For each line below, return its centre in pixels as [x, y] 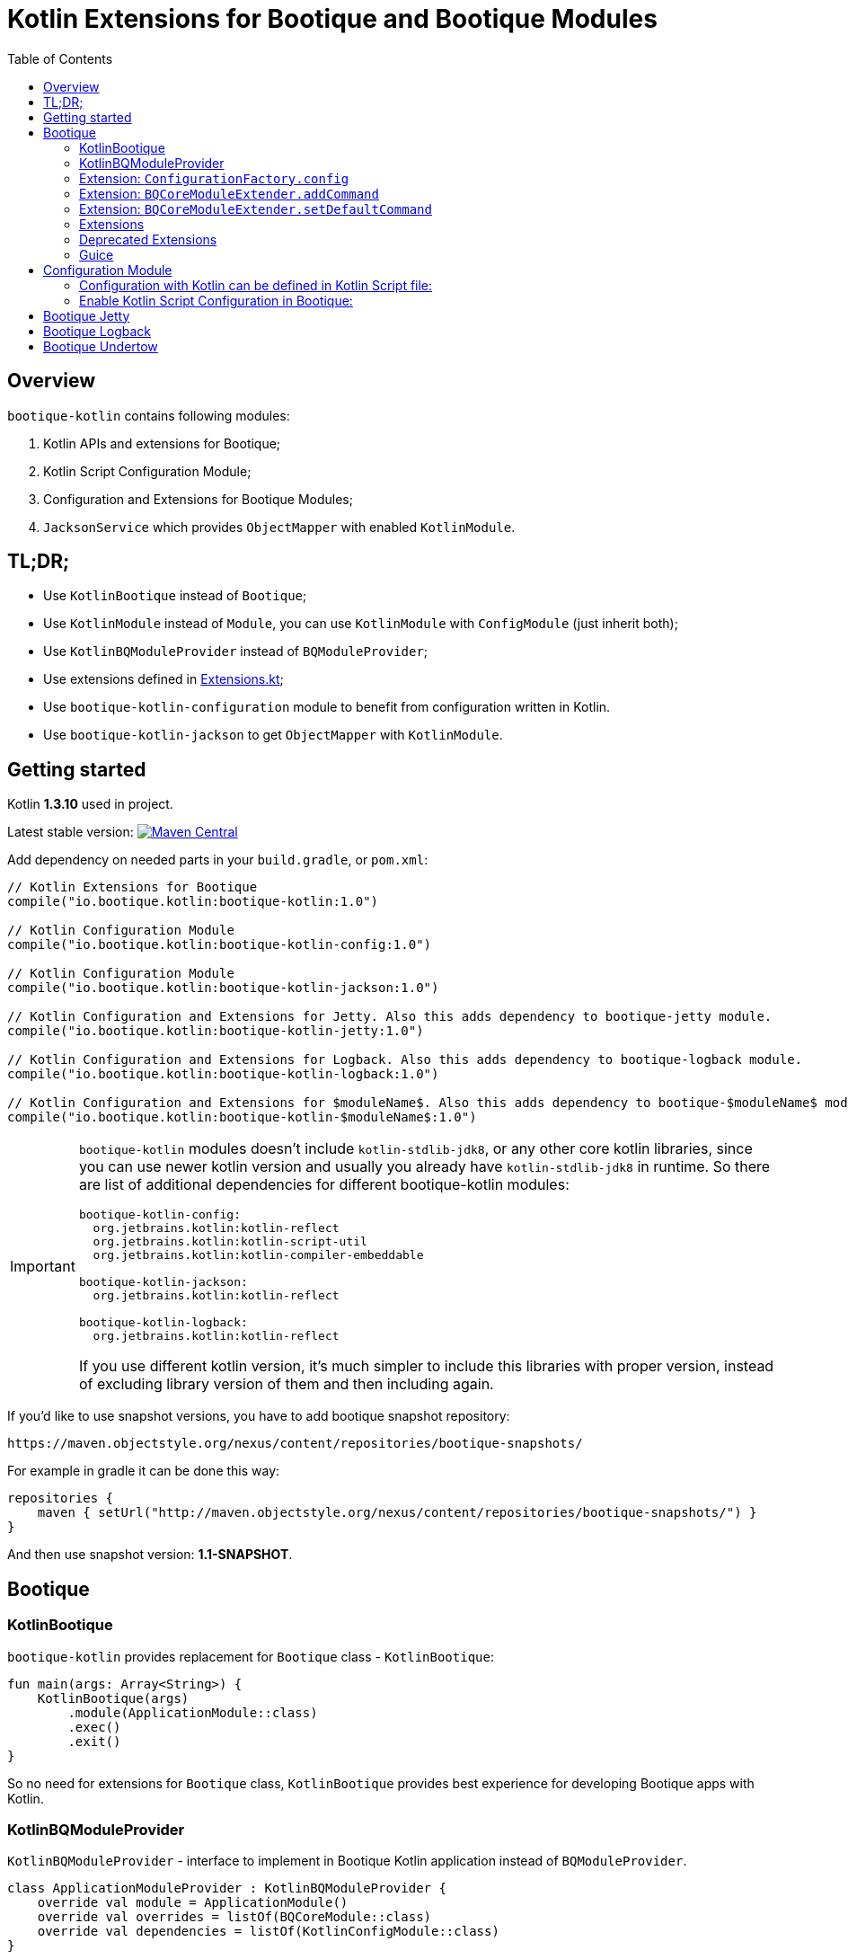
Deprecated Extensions [148, 239]
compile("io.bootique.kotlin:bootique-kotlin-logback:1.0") [223, 1074]
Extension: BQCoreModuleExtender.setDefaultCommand [256, 208]
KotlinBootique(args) [113, 1698]
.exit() [94, 1741]
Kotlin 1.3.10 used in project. [90, 804]
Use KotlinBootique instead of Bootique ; [175, 596]
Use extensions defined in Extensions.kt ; [163, 679]
